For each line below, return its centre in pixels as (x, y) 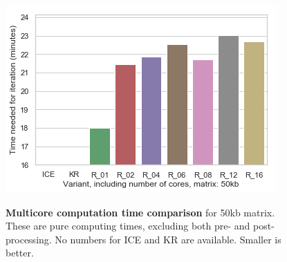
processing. (29, 239)
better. (20, 253)
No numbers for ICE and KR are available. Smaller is (168, 239)
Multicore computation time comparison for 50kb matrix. (140, 212)
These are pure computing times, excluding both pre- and (128, 226)
